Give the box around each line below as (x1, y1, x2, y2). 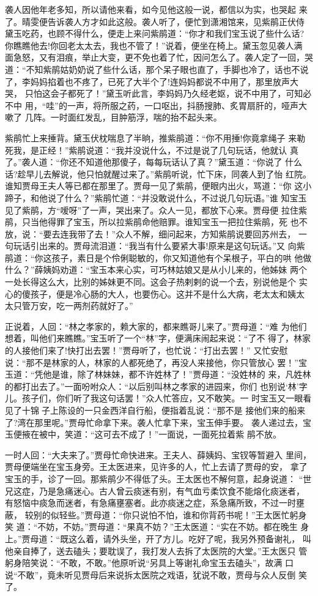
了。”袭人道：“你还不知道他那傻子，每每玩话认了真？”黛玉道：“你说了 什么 (5, 155, 303, 168)
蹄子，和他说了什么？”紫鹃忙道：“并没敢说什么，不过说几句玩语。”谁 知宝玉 (5, 191, 307, 204)
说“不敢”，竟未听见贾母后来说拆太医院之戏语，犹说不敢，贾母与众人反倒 (5, 568, 296, 581)
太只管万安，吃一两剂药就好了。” (5, 299, 133, 312)
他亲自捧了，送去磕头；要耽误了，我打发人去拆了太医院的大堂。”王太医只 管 (5, 544, 308, 557)
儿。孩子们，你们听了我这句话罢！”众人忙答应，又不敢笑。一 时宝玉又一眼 (5, 392, 303, 404)
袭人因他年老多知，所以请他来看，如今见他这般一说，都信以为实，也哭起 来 (5, 3, 308, 15)
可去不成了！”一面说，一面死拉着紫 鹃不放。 (103, 428, 281, 441)
